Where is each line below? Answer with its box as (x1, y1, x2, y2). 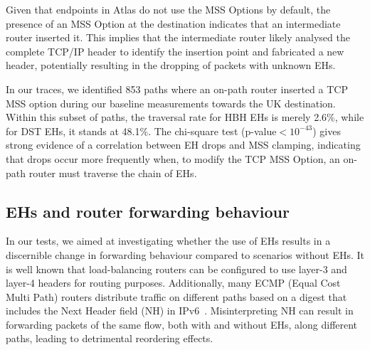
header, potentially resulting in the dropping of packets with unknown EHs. (6, 58, 336, 73)
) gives (312, 123, 341, 138)
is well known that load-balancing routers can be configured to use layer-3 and (6, 261, 347, 276)
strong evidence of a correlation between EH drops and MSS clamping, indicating (6, 137, 361, 152)
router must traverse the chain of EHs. (28, 165, 197, 180)
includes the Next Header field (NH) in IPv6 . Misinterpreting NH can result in (6, 303, 354, 318)
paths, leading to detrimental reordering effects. (6, 331, 213, 346)
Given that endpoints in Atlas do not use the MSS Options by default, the (6, 2, 331, 16)
